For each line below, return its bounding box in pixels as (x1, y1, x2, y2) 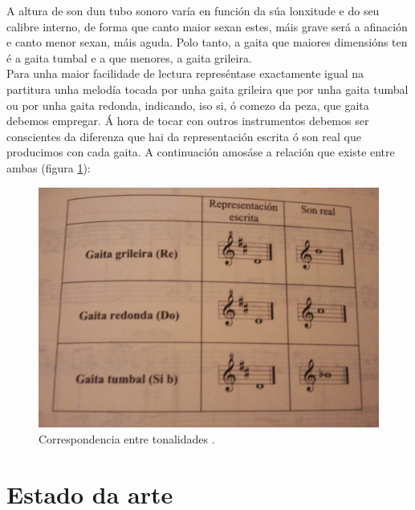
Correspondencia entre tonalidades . (39, 430, 215, 447)
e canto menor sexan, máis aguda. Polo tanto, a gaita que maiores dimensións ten (6, 34, 408, 51)
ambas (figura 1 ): (6, 159, 91, 176)
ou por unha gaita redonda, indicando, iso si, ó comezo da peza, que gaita (6, 96, 369, 113)
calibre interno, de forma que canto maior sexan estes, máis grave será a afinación (6, 18, 408, 34)
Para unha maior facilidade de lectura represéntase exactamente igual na (6, 65, 364, 82)
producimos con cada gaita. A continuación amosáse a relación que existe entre (6, 144, 395, 160)
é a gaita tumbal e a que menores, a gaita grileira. (6, 49, 252, 66)
